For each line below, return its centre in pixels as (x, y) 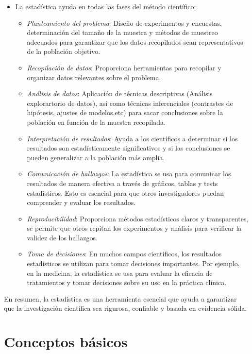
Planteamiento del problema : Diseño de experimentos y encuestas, (124, 23)
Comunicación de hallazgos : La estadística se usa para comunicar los (129, 174)
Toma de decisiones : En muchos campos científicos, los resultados (124, 254)
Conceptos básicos (66, 342)
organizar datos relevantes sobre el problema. (94, 77)
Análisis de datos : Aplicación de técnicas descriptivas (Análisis (120, 93)
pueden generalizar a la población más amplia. (96, 157)
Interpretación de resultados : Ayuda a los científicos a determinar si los (132, 138)
